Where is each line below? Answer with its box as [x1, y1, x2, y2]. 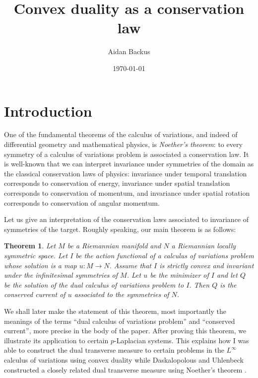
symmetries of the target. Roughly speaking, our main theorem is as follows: [4, 224, 236, 234]
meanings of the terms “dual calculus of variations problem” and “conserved [4, 315, 235, 326]
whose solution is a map [4, 260, 77, 270]
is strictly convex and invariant [159, 260, 254, 270]
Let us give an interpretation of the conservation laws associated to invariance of [4, 214, 249, 225]
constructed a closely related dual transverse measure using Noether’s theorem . [4, 364, 247, 375]
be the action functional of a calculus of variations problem [75, 250, 254, 260]
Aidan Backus [108, 46, 150, 57]
